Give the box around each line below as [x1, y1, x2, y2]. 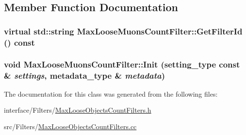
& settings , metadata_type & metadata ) [4, 69, 165, 82]
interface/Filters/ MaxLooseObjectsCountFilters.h [4, 105, 151, 115]
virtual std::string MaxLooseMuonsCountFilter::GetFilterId [4, 25, 243, 37]
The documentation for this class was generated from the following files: [4, 88, 218, 99]
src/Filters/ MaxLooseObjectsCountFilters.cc [4, 121, 137, 131]
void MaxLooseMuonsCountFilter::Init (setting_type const [4, 58, 240, 70]
